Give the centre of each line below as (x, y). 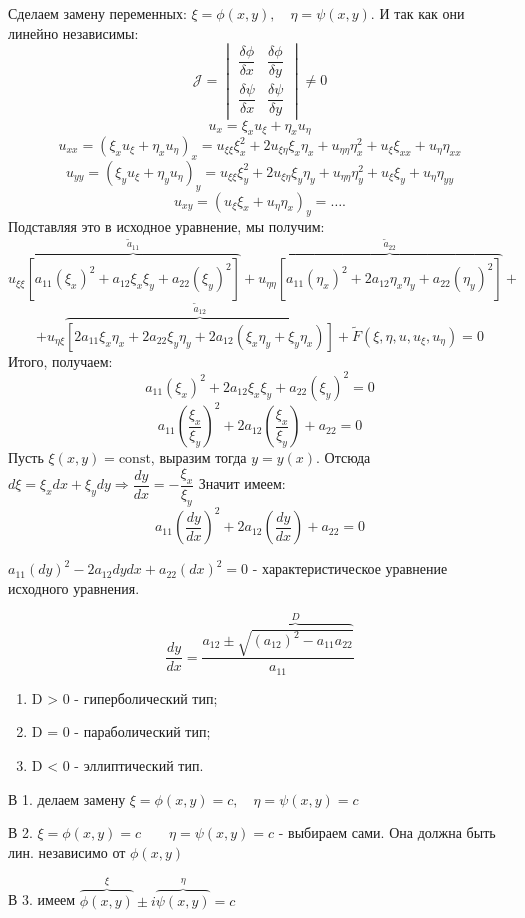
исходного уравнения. (74, 587)
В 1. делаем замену (67, 798)
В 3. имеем (42, 899)
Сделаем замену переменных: (97, 13)
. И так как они (417, 13)
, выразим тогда (198, 457)
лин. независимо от (67, 851)
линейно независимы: (73, 32)
